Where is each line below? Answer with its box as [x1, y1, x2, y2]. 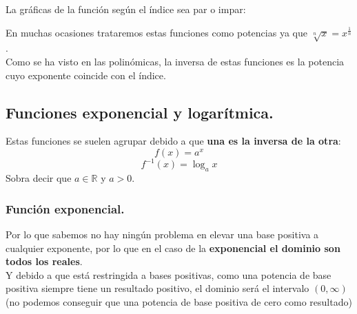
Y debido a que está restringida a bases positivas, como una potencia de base [6, 267, 331, 282]
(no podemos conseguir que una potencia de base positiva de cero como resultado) [6, 295, 352, 309]
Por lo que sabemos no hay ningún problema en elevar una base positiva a [6, 227, 319, 242]
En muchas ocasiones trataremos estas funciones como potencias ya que [6, 25, 307, 39]
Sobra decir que [6, 171, 72, 185]
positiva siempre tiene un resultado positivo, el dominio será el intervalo [6, 281, 309, 295]
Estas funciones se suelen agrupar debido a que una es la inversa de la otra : [6, 134, 341, 148]
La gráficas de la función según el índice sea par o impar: [6, 2, 246, 16]
